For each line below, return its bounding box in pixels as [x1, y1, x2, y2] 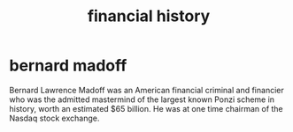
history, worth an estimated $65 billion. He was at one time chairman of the [9, 103, 283, 114]
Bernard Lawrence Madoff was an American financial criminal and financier [9, 84, 285, 95]
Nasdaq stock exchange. [9, 113, 100, 123]
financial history [87, 6, 211, 26]
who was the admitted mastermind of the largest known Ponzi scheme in [9, 94, 275, 105]
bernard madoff [9, 55, 127, 76]
